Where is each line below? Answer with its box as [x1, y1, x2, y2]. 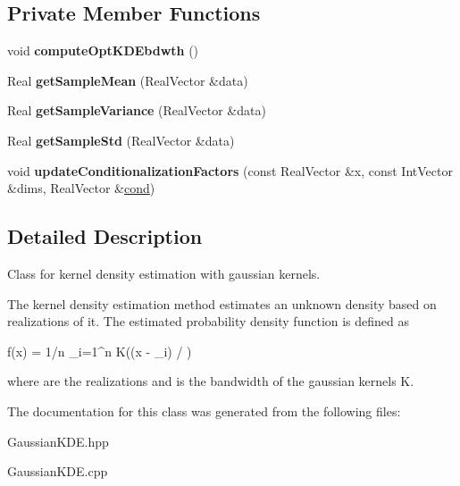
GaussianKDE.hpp [7, 432, 109, 450]
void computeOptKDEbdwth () [7, 41, 199, 60]
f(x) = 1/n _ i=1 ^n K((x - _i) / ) [7, 341, 192, 360]
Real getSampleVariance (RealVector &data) [7, 101, 266, 120]
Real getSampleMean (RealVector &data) [7, 71, 248, 89]
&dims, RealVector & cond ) [7, 179, 155, 197]
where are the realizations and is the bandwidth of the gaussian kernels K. [7, 372, 414, 390]
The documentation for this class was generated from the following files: [7, 401, 401, 420]
